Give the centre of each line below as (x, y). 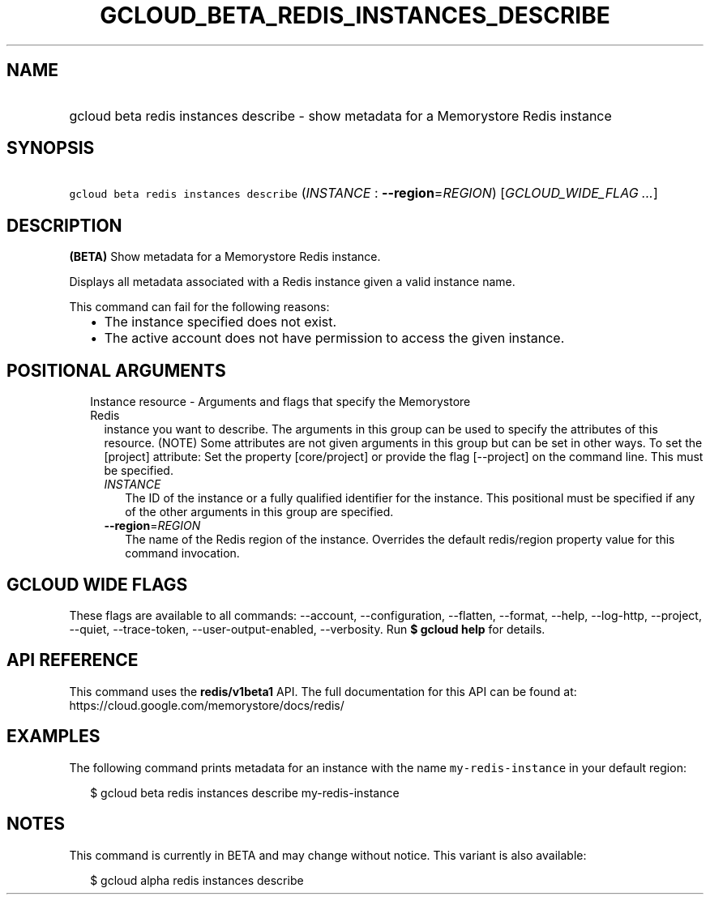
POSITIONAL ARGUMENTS (116, 370)
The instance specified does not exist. (220, 322)
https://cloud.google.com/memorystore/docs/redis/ (207, 705)
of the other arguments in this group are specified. (259, 512)
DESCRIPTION (64, 225)
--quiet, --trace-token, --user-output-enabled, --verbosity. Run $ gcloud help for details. (307, 629)
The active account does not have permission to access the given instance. (334, 338)
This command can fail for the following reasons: (199, 307)
